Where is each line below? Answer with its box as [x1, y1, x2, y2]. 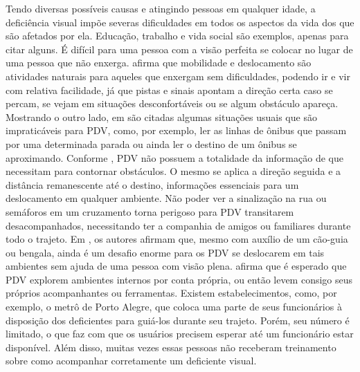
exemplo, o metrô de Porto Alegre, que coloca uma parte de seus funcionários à [6, 299, 342, 314]
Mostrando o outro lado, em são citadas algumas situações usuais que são [6, 109, 317, 124]
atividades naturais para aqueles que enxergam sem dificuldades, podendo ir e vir [6, 68, 350, 83]
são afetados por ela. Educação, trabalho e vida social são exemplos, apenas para [6, 28, 349, 43]
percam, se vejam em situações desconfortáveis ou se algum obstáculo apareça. [6, 96, 339, 111]
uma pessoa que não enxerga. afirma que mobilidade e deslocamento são [6, 55, 312, 70]
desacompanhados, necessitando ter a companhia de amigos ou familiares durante [6, 218, 351, 232]
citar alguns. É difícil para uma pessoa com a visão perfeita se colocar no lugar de [6, 41, 353, 56]
